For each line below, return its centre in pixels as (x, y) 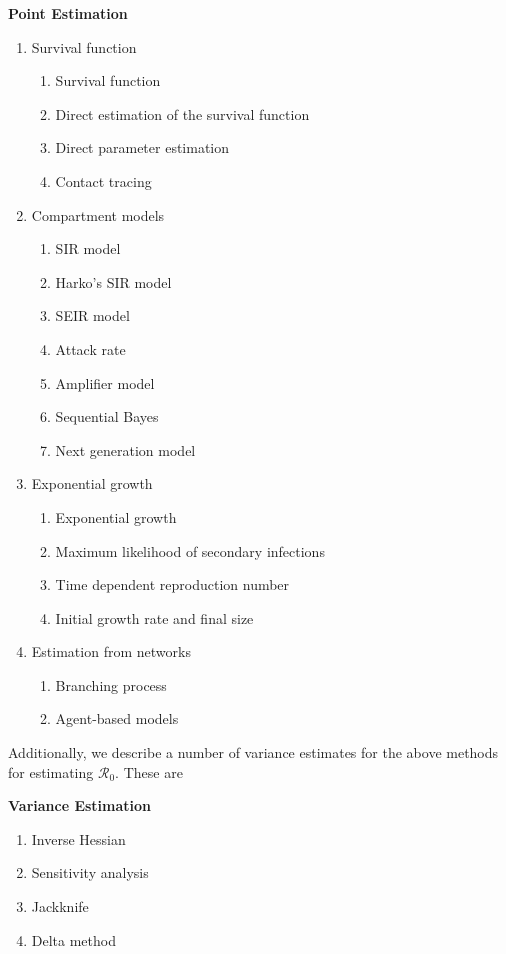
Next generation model (125, 449)
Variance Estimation (80, 805)
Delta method (73, 939)
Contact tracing (103, 180)
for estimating (51, 771)
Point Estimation (68, 13)
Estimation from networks (111, 651)
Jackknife (60, 906)
